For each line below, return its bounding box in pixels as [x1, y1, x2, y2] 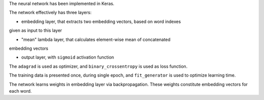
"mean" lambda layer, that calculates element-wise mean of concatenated [21, 37, 171, 42]
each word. [9, 88, 32, 94]
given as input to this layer [9, 27, 62, 34]
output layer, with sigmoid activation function [21, 54, 114, 60]
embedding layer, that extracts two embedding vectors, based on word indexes [21, 19, 181, 24]
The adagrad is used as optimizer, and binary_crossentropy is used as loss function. [9, 63, 188, 69]
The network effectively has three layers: [9, 10, 92, 16]
